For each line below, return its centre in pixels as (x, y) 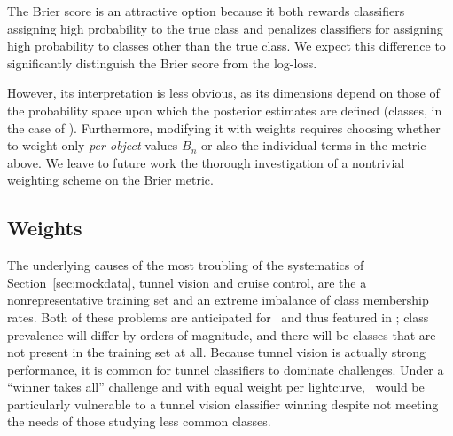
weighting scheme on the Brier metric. (110, 180)
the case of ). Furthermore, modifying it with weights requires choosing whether (224, 127)
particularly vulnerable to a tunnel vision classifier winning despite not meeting (223, 404)
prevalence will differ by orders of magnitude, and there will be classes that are (222, 334)
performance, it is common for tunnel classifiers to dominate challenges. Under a (226, 369)
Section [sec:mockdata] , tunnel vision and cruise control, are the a (187, 282)
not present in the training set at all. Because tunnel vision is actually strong (217, 352)
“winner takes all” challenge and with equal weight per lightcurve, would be (216, 387)
